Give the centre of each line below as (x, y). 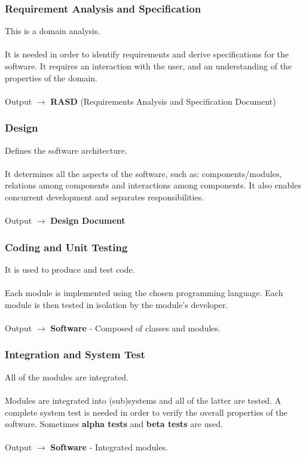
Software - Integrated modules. (109, 447)
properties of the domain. (51, 77)
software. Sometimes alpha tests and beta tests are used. (114, 424)
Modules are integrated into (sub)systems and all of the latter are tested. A (143, 400)
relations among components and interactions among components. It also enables (153, 185)
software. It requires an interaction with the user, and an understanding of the (149, 66)
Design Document (88, 220)
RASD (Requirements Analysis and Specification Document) (163, 101)
